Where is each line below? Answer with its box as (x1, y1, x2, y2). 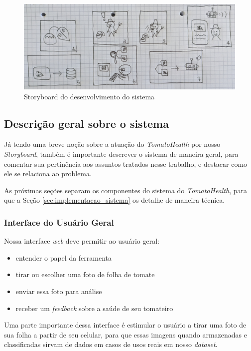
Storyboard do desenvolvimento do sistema (24, 91, 155, 101)
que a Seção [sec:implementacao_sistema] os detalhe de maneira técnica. (4, 195, 225, 205)
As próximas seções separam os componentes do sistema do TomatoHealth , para (4, 185, 248, 195)
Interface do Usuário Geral (4, 216, 114, 228)
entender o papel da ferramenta (15, 252, 112, 263)
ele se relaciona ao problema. (4, 168, 92, 179)
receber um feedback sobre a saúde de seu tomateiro (15, 303, 173, 313)
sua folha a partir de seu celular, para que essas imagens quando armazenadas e (4, 329, 247, 340)
